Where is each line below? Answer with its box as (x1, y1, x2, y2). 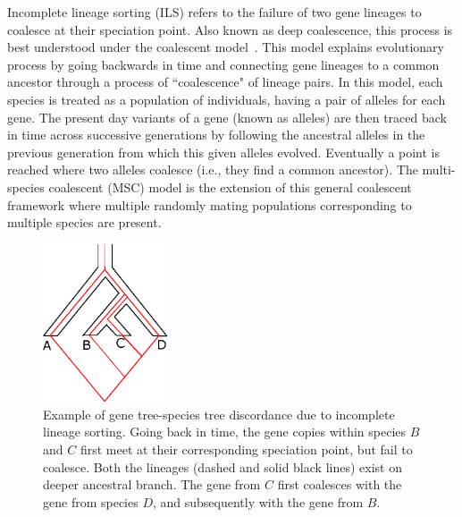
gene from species (43, 492, 139, 511)
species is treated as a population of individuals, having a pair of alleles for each (7, 89, 446, 108)
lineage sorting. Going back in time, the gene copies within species (43, 422, 407, 441)
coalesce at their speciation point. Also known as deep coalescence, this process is (7, 20, 453, 38)
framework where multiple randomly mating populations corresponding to (7, 195, 412, 214)
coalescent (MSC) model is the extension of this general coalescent (48, 177, 412, 196)
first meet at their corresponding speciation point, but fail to (80, 440, 413, 459)
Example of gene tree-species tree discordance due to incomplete (43, 404, 395, 423)
